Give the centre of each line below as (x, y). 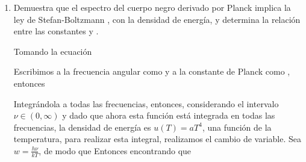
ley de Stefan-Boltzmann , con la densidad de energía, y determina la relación (157, 19)
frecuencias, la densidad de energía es (82, 127)
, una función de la (237, 127)
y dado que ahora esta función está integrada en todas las (169, 115)
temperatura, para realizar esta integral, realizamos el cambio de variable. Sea (158, 139)
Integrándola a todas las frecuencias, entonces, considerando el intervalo (146, 103)
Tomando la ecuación (53, 51)
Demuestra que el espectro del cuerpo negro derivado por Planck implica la (152, 7)
